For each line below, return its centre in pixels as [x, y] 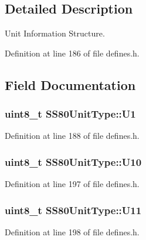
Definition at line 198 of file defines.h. [72, 232]
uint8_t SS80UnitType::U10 [73, 161]
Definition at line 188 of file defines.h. [72, 136]
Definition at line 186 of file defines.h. [72, 53]
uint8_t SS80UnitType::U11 [73, 210]
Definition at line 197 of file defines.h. [72, 184]
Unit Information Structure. [55, 33]
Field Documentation [70, 84]
